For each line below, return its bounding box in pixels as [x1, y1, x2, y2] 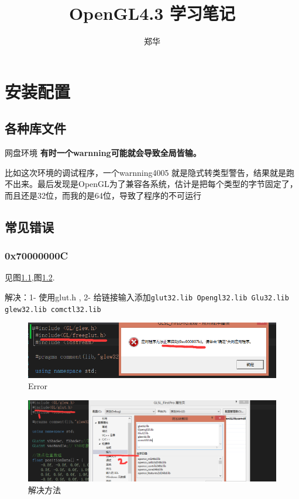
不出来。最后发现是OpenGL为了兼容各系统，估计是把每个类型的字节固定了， [5, 178, 298, 190]
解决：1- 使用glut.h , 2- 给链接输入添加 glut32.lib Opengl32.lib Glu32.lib [5, 291, 289, 303]
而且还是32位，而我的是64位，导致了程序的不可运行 [5, 189, 201, 201]
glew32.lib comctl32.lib [5, 305, 101, 314]
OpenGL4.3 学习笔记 [68, 1, 236, 25]
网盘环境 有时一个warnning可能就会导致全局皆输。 [5, 147, 201, 159]
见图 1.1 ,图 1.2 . [5, 271, 55, 283]
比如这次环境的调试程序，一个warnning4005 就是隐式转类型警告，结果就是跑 [5, 166, 295, 178]
